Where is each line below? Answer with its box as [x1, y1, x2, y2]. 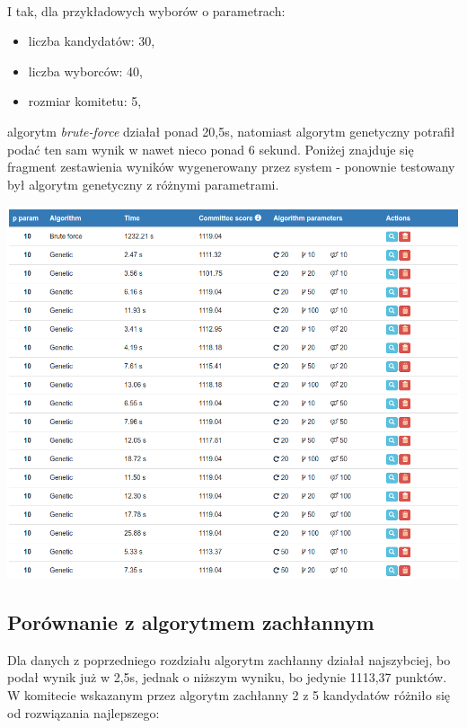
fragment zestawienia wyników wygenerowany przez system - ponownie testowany [7, 157, 455, 176]
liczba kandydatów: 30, [28, 31, 155, 50]
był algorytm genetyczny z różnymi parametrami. [7, 174, 279, 193]
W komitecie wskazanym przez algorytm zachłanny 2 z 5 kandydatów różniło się [7, 685, 451, 704]
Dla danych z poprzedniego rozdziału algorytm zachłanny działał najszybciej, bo [7, 650, 451, 669]
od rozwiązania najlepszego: [7, 703, 160, 722]
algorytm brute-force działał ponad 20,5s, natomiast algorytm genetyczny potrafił [7, 121, 455, 140]
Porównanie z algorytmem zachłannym [7, 608, 374, 635]
